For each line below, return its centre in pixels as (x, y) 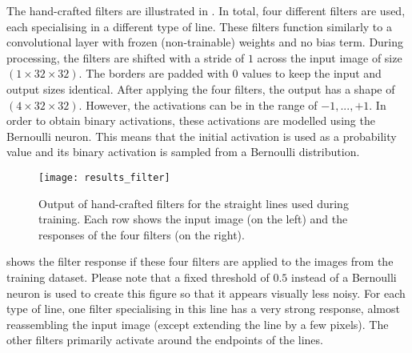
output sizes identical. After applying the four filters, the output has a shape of (201, 88)
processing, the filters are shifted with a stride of (126, 57)
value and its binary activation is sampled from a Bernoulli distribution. (183, 152)
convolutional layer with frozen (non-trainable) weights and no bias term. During (205, 42)
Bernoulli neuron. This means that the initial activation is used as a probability (202, 136)
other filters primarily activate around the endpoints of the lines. (165, 340)
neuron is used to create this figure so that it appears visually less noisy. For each (206, 293)
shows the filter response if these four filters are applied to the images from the (200, 261)
